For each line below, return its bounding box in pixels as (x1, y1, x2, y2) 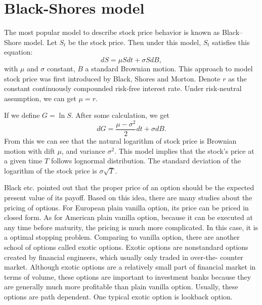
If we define (4, 110, 40, 120)
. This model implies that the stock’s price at (114, 145, 254, 156)
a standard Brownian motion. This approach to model (85, 63, 253, 73)
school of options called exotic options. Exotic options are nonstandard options (4, 241, 248, 252)
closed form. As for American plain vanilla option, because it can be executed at (4, 212, 253, 223)
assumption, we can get (4, 93, 76, 103)
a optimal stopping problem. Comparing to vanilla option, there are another (4, 232, 240, 242)
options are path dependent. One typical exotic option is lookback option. (4, 291, 233, 301)
